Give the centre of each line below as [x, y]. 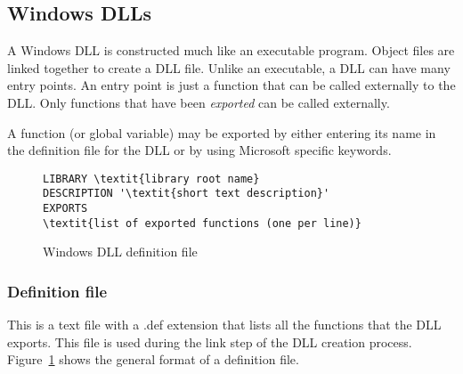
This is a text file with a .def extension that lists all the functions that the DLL [224, 325]
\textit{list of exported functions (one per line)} [202, 223]
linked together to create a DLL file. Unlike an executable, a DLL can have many [229, 67]
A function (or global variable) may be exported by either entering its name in [222, 132]
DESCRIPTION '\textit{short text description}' [187, 194]
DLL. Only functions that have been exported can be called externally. [199, 102]
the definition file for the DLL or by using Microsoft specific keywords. [199, 150]
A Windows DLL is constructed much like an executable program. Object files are [231, 50]
